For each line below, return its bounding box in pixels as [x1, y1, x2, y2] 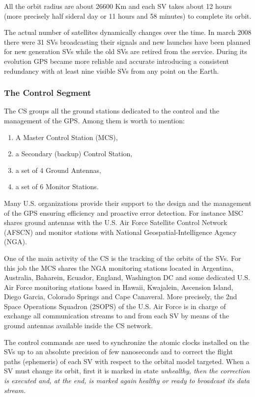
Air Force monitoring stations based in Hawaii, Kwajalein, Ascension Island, [4, 282, 233, 292]
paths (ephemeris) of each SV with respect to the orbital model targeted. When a [4, 356, 250, 366]
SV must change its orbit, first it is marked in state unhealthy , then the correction [4, 366, 250, 376]
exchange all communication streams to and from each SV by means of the [4, 311, 229, 321]
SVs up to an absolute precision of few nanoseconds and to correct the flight [4, 346, 233, 357]
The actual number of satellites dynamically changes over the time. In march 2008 [4, 27, 252, 37]
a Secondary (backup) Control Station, [15, 148, 133, 159]
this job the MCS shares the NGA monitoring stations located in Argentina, [4, 262, 233, 273]
